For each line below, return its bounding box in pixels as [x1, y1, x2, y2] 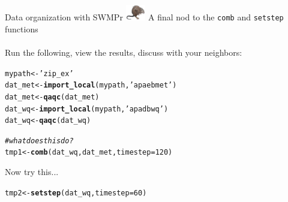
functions [5, 22, 38, 35]
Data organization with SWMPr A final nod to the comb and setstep [5, 11, 284, 23]
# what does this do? [5, 136, 74, 145]
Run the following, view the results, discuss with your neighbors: [5, 46, 242, 58]
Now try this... [5, 165, 59, 178]
